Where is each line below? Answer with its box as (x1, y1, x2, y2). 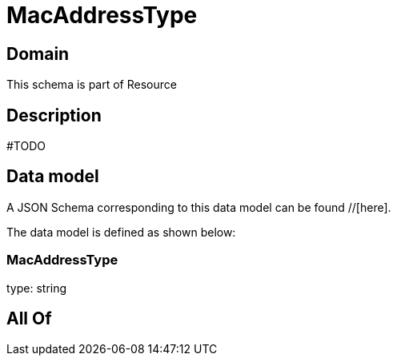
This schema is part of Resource (6, 78, 177, 92)
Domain (6, 43, 70, 64)
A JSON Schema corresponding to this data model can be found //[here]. (6, 200, 391, 214)
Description (6, 105, 102, 125)
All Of (6, 308, 52, 329)
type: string (6, 280, 67, 295)
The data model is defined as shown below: (6, 225, 236, 239)
